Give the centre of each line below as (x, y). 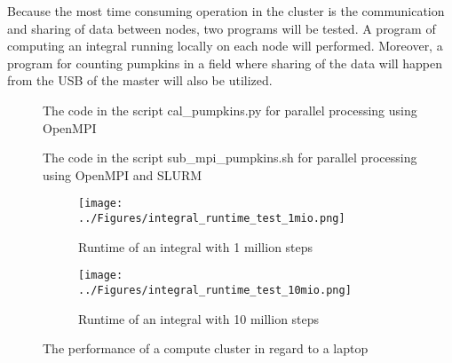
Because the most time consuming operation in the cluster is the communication (226, 11)
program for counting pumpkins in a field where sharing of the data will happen (225, 63)
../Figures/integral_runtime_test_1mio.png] (212, 218)
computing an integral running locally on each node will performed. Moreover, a (225, 46)
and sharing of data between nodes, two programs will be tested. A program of (222, 28)
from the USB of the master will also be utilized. (140, 80)
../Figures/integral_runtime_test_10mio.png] (215, 290)
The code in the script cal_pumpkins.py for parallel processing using (230, 110)
